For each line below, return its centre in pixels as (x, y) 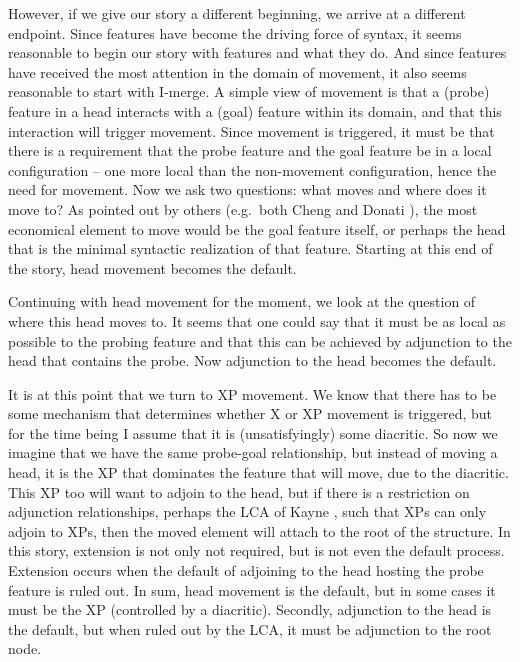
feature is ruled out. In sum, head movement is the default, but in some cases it (252, 589)
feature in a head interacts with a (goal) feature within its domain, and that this (255, 110)
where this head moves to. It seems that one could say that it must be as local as (257, 320)
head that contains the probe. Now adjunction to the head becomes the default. (252, 360)
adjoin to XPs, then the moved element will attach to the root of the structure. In (259, 530)
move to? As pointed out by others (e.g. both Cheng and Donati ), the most (243, 208)
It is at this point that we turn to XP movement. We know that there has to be (252, 393)
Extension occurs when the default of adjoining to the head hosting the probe (246, 570)
